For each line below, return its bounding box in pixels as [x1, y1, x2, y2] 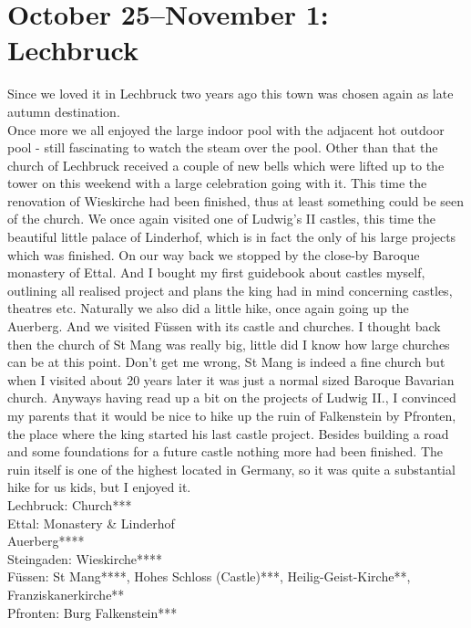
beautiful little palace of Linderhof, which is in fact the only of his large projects [7, 227, 456, 246]
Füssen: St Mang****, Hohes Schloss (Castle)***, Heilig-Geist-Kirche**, [7, 567, 411, 586]
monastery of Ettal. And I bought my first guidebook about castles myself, [7, 263, 425, 282]
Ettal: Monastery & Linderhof [7, 513, 175, 532]
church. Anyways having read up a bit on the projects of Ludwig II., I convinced [7, 388, 456, 407]
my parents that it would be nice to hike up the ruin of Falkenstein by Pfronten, [7, 406, 456, 424]
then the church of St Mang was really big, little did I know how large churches [7, 334, 450, 353]
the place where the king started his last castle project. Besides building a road [7, 424, 449, 443]
